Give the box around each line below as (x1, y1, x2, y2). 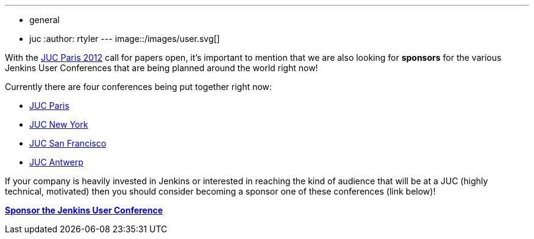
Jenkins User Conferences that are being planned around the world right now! (5, 63, 318, 73)
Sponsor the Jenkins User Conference (5, 205, 163, 215)
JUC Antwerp (29, 157, 84, 167)
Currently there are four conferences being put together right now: (5, 81, 272, 92)
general (29, 15, 60, 25)
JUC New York (29, 119, 88, 130)
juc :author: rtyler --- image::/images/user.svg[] (29, 33, 220, 44)
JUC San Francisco (29, 138, 107, 148)
